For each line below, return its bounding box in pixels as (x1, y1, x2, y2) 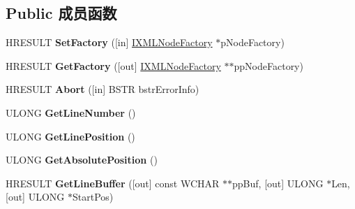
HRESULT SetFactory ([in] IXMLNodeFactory (6, 35, 213, 50)
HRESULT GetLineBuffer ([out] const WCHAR (6, 175, 220, 190)
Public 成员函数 (6, 2, 117, 24)
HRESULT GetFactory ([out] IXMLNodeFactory (6, 58, 221, 73)
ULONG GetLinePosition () (6, 129, 135, 143)
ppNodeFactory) (234, 58, 303, 73)
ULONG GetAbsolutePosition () (6, 152, 158, 167)
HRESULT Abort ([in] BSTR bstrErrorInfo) (6, 82, 199, 96)
